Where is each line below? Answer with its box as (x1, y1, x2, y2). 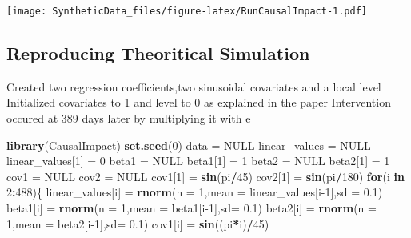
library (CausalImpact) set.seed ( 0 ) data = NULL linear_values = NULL (6, 136, 371, 153)
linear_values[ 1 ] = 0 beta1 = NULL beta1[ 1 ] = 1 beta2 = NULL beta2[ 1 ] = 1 (6, 152, 390, 169)
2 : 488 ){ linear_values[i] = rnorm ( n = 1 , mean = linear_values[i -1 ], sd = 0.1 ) (6, 184, 383, 200)
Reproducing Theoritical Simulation (6, 41, 310, 66)
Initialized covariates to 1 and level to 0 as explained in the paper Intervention (6, 94, 391, 111)
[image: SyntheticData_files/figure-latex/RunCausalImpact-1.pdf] (6, 6, 368, 17)
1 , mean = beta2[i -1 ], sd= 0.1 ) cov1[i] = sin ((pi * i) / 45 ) (6, 215, 269, 232)
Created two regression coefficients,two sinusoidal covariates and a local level (6, 78, 381, 95)
